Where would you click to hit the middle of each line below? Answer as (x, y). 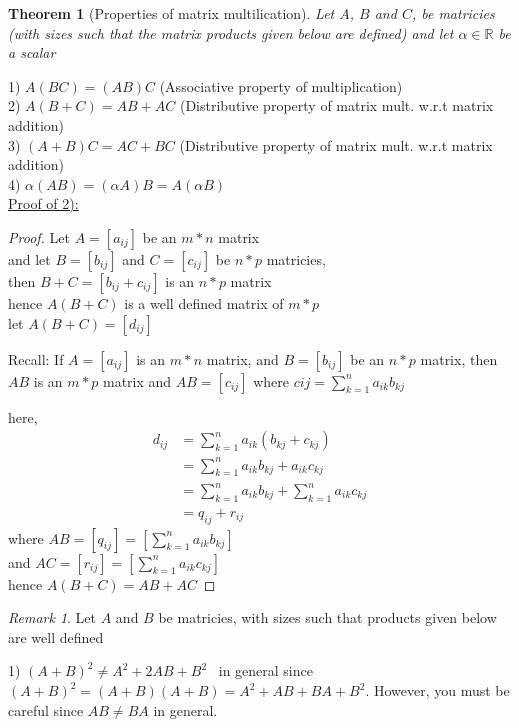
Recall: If (36, 358)
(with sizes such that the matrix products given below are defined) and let (231, 32)
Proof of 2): (43, 203)
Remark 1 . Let (52, 617)
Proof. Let (39, 236)
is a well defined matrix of (204, 302)
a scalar (32, 52)
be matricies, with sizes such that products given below (327, 617)
